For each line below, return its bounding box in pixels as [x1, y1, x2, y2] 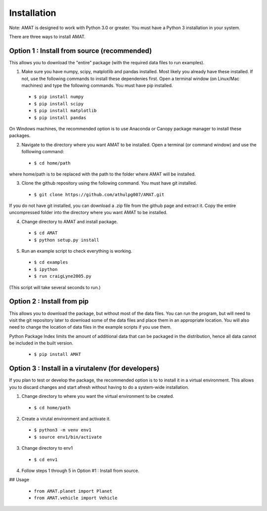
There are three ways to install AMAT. [9, 34, 86, 40]
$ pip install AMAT [34, 351, 81, 357]
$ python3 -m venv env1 [34, 427, 91, 433]
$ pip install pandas [34, 115, 87, 121]
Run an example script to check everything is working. [21, 248, 133, 254]
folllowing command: [21, 149, 64, 155]
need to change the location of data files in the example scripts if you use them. [9, 324, 172, 330]
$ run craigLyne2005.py [34, 273, 91, 279]
